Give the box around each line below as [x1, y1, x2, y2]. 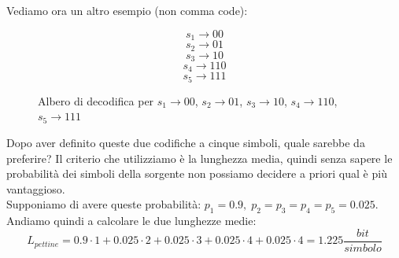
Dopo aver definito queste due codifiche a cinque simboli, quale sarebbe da [6, 135, 365, 151]
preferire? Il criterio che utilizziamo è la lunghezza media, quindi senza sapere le [6, 149, 393, 166]
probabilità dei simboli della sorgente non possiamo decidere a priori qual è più [6, 165, 387, 182]
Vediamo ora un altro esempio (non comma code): [6, 2, 248, 18]
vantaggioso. [6, 180, 65, 197]
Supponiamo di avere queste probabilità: [6, 196, 201, 212]
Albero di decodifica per [38, 92, 154, 109]
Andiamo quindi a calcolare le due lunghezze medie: [6, 212, 257, 229]
